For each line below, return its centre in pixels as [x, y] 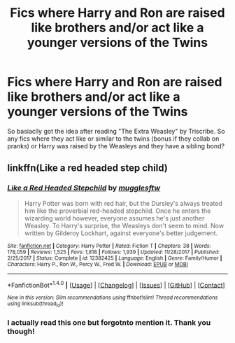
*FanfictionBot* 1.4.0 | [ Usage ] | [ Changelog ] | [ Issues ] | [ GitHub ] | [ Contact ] [116, 284]
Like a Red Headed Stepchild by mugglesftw [84, 188]
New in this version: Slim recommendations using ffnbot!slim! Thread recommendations [113, 298]
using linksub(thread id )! [35, 304]
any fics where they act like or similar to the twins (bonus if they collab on [113, 139]
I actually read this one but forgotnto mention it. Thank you [109, 322]
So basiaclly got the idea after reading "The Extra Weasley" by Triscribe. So [116, 131]
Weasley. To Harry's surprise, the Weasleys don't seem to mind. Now [124, 225]
